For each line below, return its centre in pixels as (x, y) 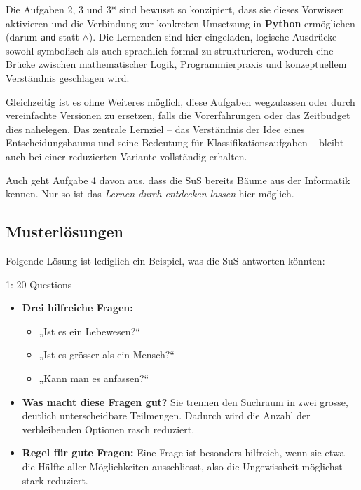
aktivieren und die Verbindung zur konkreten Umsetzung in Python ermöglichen (180, 23)
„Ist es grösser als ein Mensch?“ (107, 355)
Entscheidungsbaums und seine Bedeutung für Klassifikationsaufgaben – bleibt (175, 142)
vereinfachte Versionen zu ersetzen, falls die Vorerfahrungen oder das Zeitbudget (178, 115)
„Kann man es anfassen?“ (94, 378)
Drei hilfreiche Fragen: (77, 308)
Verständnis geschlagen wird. (68, 78)
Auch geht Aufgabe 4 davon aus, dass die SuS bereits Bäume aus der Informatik (178, 180)
